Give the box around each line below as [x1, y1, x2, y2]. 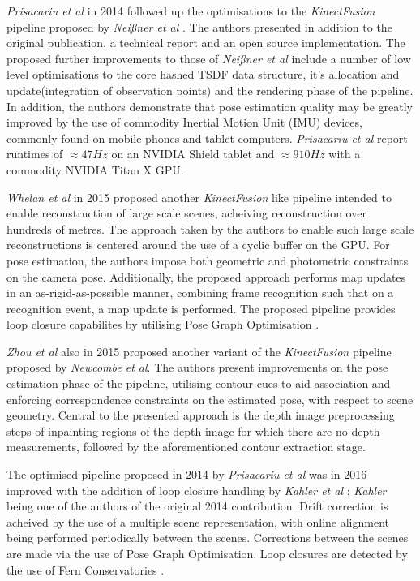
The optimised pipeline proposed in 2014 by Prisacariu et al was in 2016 [6, 466, 367, 483]
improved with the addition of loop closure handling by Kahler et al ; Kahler [6, 481, 387, 498]
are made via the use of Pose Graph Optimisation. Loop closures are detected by [6, 545, 408, 562]
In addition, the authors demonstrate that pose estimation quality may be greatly [6, 97, 413, 114]
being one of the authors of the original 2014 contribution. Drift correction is [6, 497, 388, 514]
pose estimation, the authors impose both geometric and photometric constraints [6, 252, 409, 269]
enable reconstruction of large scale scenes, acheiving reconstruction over [6, 204, 366, 222]
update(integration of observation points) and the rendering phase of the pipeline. [6, 81, 414, 98]
